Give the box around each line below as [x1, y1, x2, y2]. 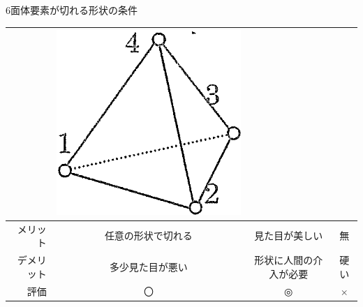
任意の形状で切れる [104, 228, 193, 243]
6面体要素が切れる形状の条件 [6, 3, 138, 17]
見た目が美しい [254, 228, 323, 243]
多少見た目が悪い [109, 259, 188, 274]
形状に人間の [254, 253, 313, 267]
